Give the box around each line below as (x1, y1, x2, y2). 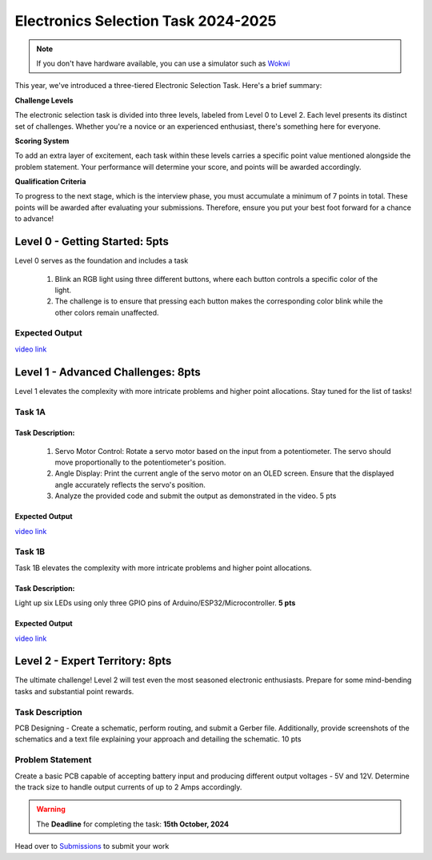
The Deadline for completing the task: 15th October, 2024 (36, 819, 230, 829)
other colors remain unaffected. (54, 307, 159, 317)
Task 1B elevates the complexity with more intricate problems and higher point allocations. (14, 563, 312, 573)
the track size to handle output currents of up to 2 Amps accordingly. (14, 782, 242, 792)
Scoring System (14, 136, 70, 146)
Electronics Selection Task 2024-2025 (14, 12, 277, 30)
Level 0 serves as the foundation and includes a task (14, 256, 189, 266)
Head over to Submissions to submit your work (14, 842, 170, 851)
